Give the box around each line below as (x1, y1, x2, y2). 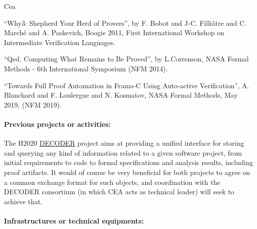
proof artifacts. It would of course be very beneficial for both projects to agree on (4, 167, 250, 177)
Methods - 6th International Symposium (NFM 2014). (4, 63, 168, 73)
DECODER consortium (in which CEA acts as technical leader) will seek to (4, 186, 234, 197)
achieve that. (4, 196, 43, 206)
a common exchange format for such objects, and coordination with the (4, 176, 220, 187)
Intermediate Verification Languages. (4, 37, 116, 47)
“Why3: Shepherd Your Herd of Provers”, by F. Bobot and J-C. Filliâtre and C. (4, 17, 247, 28)
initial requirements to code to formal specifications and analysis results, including (4, 157, 253, 168)
